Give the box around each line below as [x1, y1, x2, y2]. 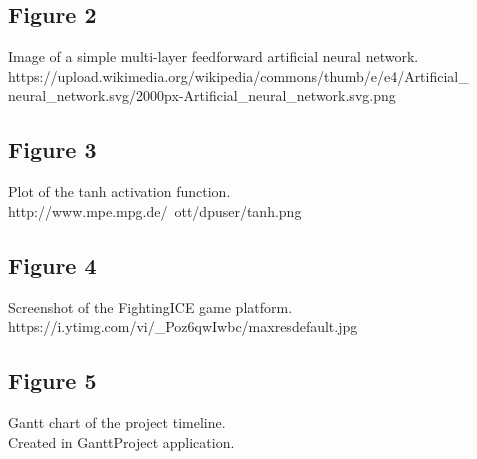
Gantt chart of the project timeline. [8, 411, 226, 432]
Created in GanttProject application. [8, 431, 235, 452]
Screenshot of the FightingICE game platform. [8, 296, 293, 317]
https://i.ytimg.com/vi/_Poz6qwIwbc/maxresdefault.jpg [8, 316, 358, 337]
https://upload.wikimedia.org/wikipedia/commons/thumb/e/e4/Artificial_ [8, 65, 469, 86]
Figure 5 [8, 365, 97, 396]
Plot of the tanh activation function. [8, 181, 231, 202]
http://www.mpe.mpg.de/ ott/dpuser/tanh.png [8, 200, 302, 221]
